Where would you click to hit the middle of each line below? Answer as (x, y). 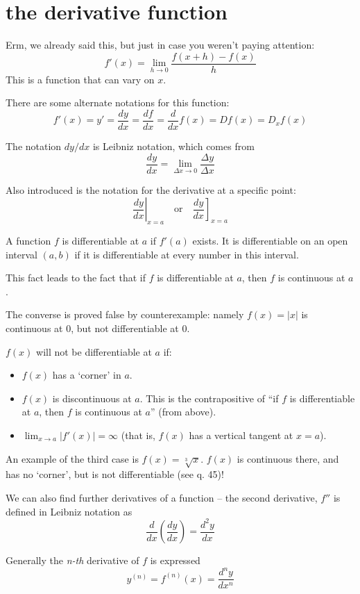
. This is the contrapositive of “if (209, 398)
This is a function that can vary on (80, 79)
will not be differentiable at (94, 351)
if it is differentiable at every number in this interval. (187, 254)
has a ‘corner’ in (87, 375)
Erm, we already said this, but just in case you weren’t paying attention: (160, 45)
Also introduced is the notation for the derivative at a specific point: (151, 189)
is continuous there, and (288, 458)
